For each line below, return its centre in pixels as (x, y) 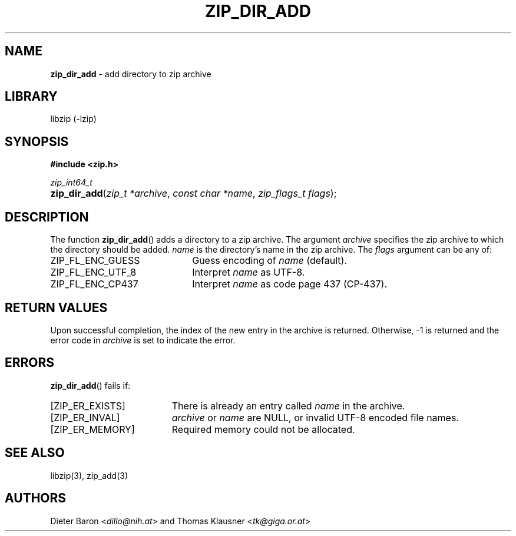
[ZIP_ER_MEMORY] (92, 429)
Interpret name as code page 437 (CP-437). (290, 284)
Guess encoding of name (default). (269, 261)
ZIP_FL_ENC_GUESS (95, 261)
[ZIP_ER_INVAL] (85, 417)
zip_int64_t (71, 183)
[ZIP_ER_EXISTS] (88, 406)
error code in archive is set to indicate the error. (143, 340)
